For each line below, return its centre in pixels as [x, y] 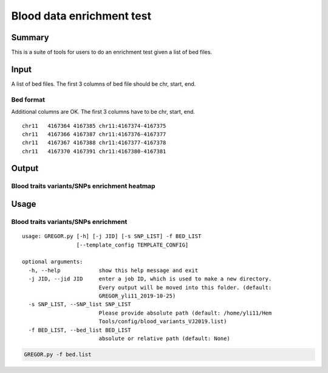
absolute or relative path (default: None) [164, 338]
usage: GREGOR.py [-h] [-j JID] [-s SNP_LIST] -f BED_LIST [112, 236]
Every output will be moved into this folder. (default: [185, 287]
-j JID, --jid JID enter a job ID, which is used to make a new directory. [150, 279]
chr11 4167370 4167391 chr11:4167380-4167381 [94, 151]
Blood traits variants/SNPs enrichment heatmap [83, 186]
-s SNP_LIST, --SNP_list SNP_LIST [80, 305]
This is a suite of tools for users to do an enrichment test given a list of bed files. [112, 52]
